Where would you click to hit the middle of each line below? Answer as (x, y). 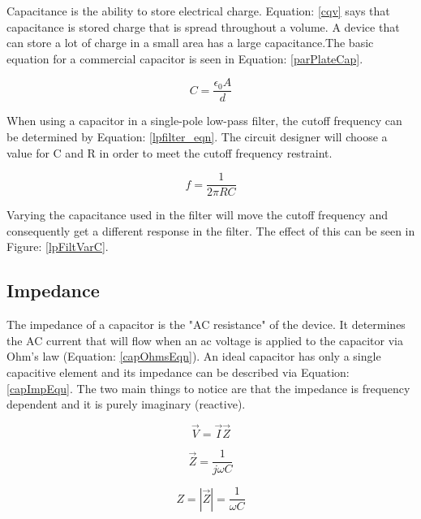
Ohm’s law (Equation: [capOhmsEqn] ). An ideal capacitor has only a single (194, 356)
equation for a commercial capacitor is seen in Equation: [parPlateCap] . (185, 58)
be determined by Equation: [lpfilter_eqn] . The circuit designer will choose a (197, 137)
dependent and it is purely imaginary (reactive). (126, 404)
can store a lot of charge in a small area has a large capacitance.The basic (190, 43)
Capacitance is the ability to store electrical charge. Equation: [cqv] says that (198, 11)
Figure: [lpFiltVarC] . (58, 247)
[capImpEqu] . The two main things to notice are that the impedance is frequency (208, 388)
